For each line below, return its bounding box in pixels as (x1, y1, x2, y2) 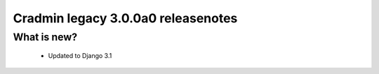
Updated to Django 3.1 (48, 52, 112, 60)
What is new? (13, 31, 78, 43)
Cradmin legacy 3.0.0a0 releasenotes (13, 10, 238, 26)
